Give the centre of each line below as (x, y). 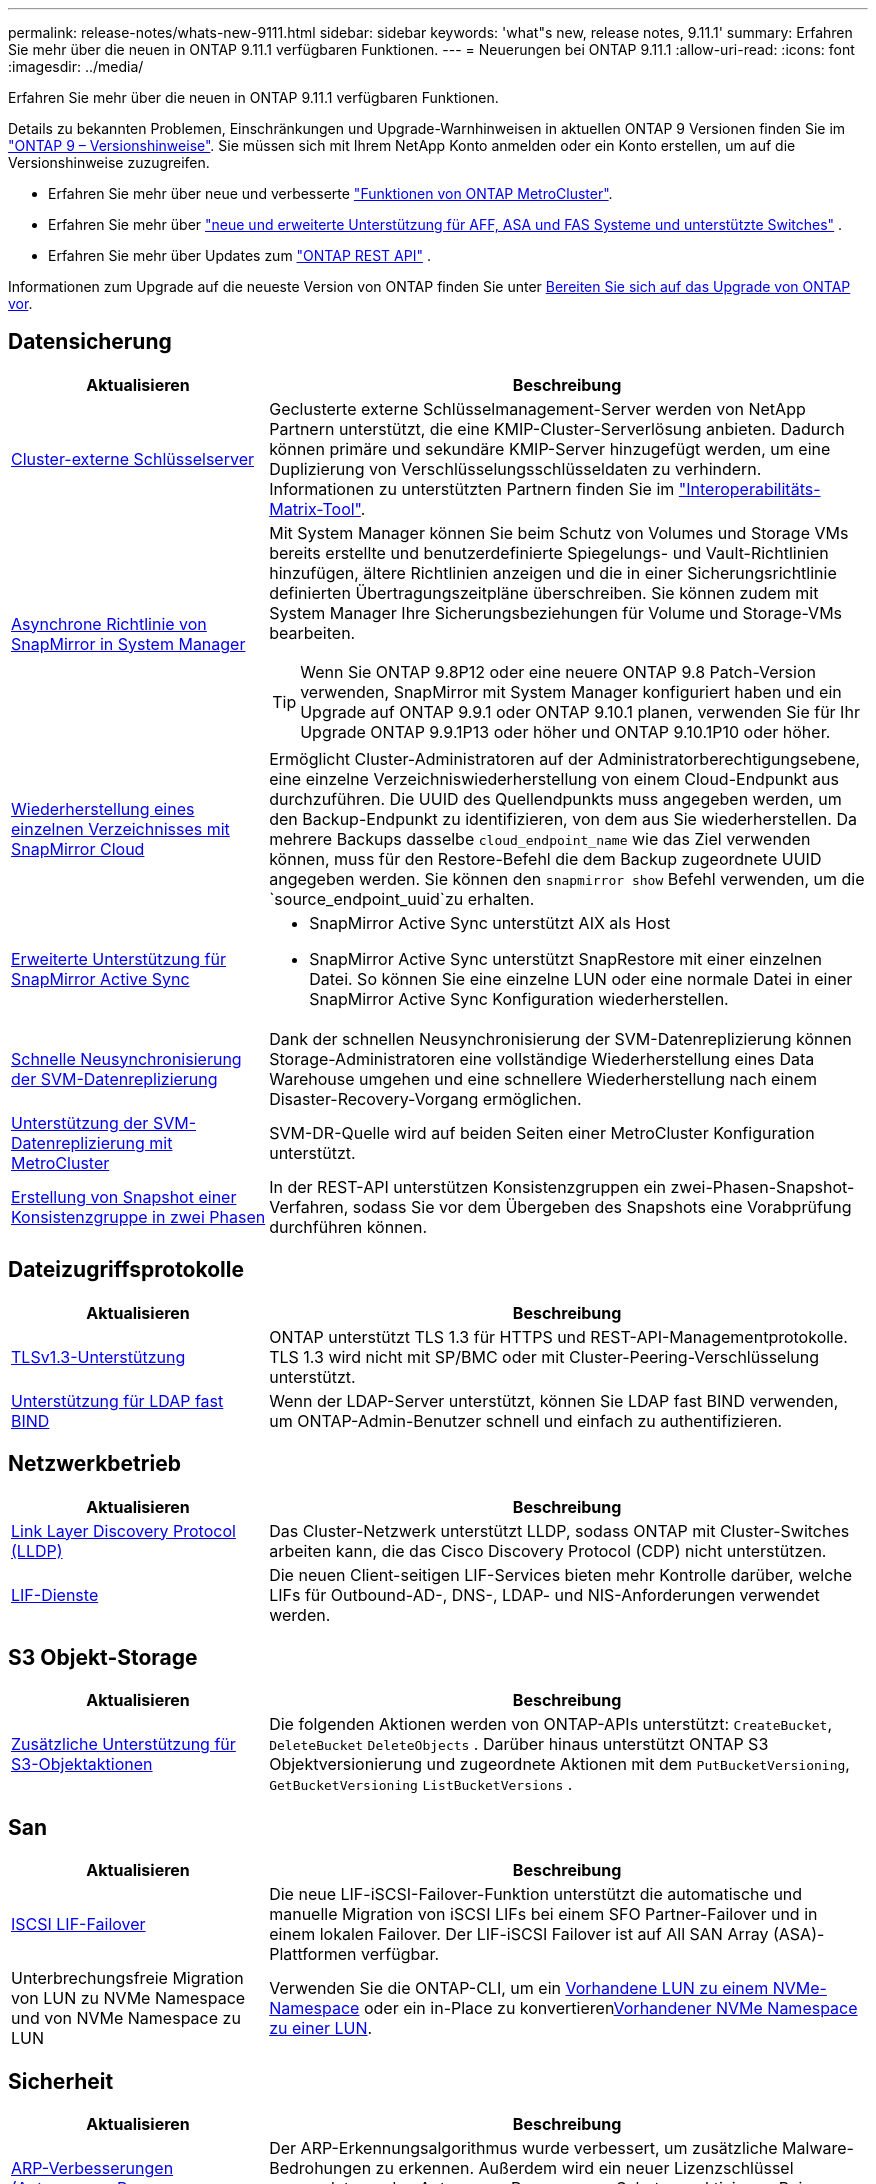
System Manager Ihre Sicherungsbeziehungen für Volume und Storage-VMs (556, 612)
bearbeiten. (312, 632)
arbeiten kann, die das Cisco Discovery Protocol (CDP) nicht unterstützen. (548, 1550)
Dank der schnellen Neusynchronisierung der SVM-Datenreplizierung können (560, 1038)
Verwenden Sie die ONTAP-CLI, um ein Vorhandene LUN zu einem (519, 1988)
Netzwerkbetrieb (94, 1464)
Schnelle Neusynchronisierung (126, 1058)
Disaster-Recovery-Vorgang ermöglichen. (425, 1098)
